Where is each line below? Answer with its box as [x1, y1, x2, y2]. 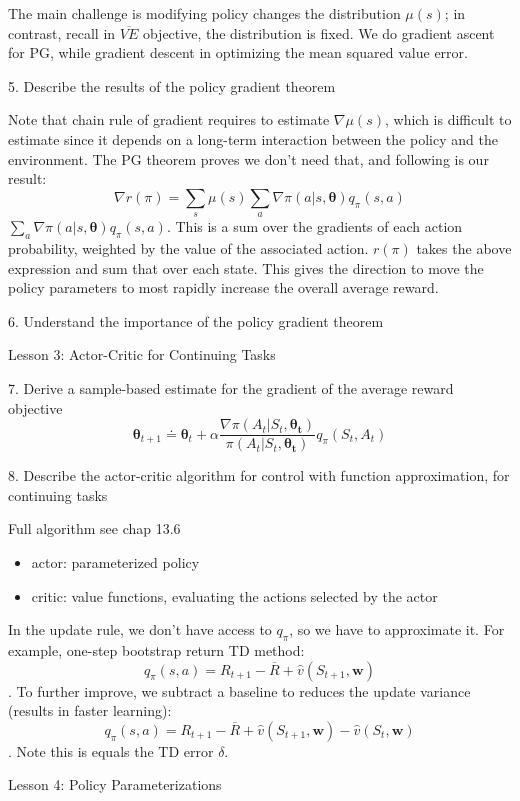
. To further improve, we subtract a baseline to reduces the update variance [8, 680, 471, 701]
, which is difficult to [384, 109, 512, 130]
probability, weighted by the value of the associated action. [8, 237, 369, 258]
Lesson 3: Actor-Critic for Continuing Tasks [8, 344, 276, 365]
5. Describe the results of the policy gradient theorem [8, 75, 336, 96]
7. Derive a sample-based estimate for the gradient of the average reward [8, 377, 454, 398]
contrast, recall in [8, 22, 116, 43]
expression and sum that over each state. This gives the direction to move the [8, 257, 484, 278]
